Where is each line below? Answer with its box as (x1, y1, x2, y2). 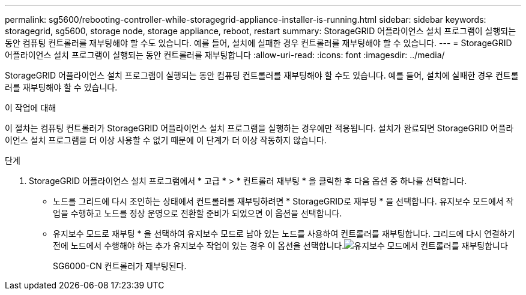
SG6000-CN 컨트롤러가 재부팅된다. (53, 261, 187, 271)
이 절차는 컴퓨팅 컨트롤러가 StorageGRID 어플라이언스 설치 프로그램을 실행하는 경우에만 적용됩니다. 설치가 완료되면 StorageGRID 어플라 (5, 123, 514, 133)
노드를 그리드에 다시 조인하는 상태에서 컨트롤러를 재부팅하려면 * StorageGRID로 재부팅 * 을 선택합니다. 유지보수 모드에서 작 (53, 196, 514, 206)
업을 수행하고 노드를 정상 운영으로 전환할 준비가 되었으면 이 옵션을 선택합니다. (53, 208, 342, 218)
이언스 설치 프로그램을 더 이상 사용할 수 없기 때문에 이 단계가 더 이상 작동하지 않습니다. (5, 135, 327, 145)
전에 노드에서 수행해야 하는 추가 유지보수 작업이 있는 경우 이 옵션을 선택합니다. (53, 240, 345, 251)
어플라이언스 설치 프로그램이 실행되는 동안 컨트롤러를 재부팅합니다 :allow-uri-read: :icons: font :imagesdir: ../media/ (5, 50, 445, 60)
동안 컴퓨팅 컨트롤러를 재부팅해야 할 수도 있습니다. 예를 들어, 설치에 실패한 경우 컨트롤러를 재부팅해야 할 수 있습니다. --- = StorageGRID (5, 38, 512, 48)
